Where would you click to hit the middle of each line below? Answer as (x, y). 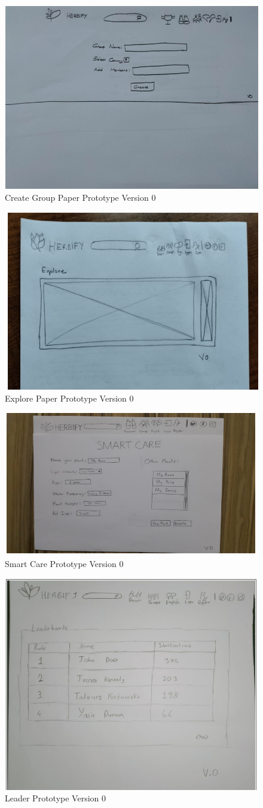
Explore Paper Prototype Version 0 (69, 398)
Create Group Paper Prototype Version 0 (80, 197)
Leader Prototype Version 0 (55, 798)
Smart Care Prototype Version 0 (64, 563)
